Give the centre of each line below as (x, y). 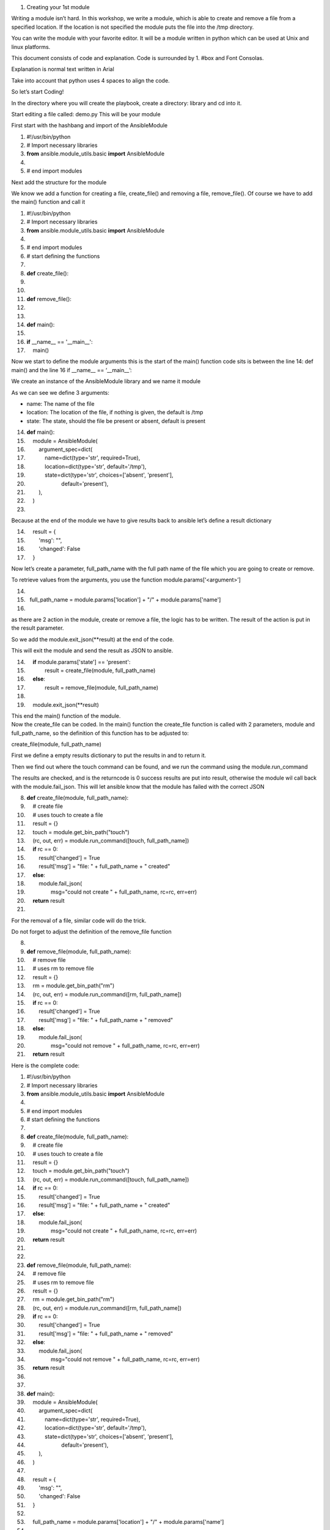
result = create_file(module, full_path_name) (100, 670)
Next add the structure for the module (59, 182)
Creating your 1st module (58, 7)
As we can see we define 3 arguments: (61, 392)
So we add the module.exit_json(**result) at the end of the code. (93, 639)
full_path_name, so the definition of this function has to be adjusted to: (100, 733)
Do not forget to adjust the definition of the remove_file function (92, 931)
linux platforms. (31, 47)
